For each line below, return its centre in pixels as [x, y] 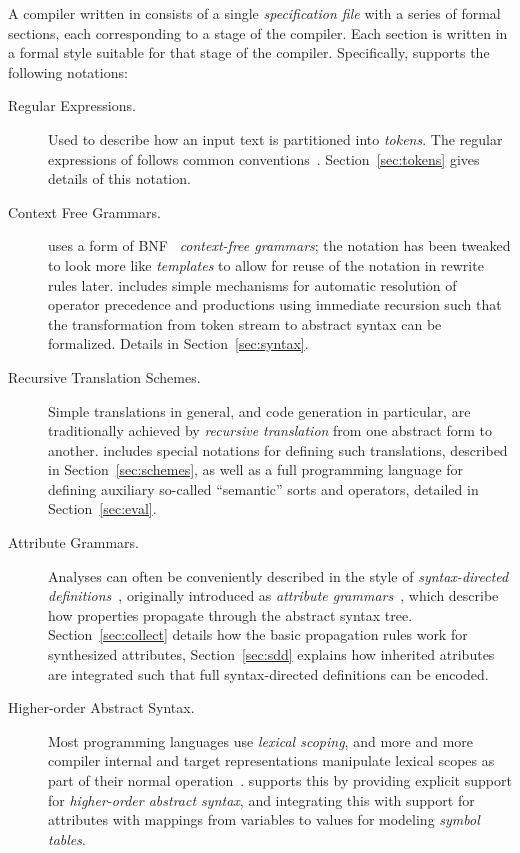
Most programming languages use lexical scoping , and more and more [261, 740]
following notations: [68, 71]
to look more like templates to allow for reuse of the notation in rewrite [266, 264]
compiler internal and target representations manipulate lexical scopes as [271, 760]
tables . [67, 838]
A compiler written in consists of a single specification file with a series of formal [254, 13]
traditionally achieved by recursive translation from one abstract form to [270, 430]
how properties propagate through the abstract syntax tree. [230, 614]
